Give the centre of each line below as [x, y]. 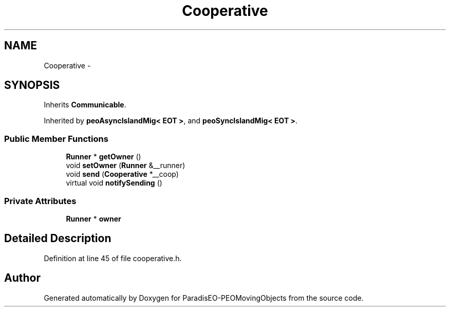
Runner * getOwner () [104, 157]
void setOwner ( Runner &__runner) [126, 166]
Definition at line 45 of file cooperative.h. [113, 258]
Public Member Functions [56, 139]
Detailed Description [58, 239]
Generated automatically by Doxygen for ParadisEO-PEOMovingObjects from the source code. [204, 298]
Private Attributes [40, 201]
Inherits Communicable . [85, 105]
